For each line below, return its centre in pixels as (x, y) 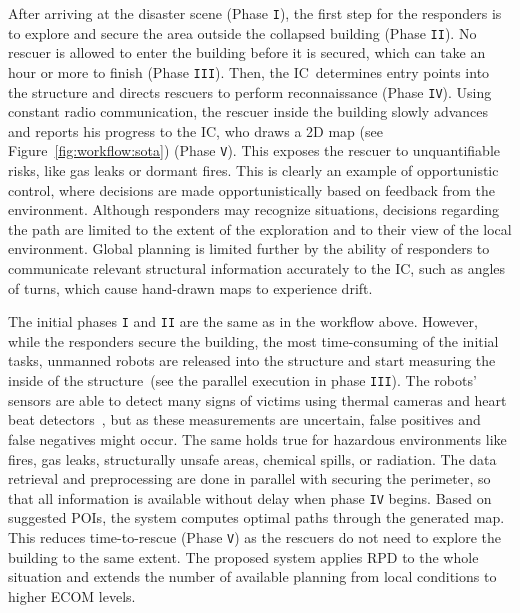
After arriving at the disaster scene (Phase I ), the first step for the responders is (255, 13)
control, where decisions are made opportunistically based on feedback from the (252, 189)
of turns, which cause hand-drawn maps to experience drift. (190, 287)
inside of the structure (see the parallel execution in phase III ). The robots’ (242, 380)
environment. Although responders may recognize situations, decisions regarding (254, 209)
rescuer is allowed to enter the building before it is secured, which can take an (247, 52)
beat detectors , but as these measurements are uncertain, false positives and (244, 419)
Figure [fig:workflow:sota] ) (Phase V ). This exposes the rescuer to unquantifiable (254, 150)
